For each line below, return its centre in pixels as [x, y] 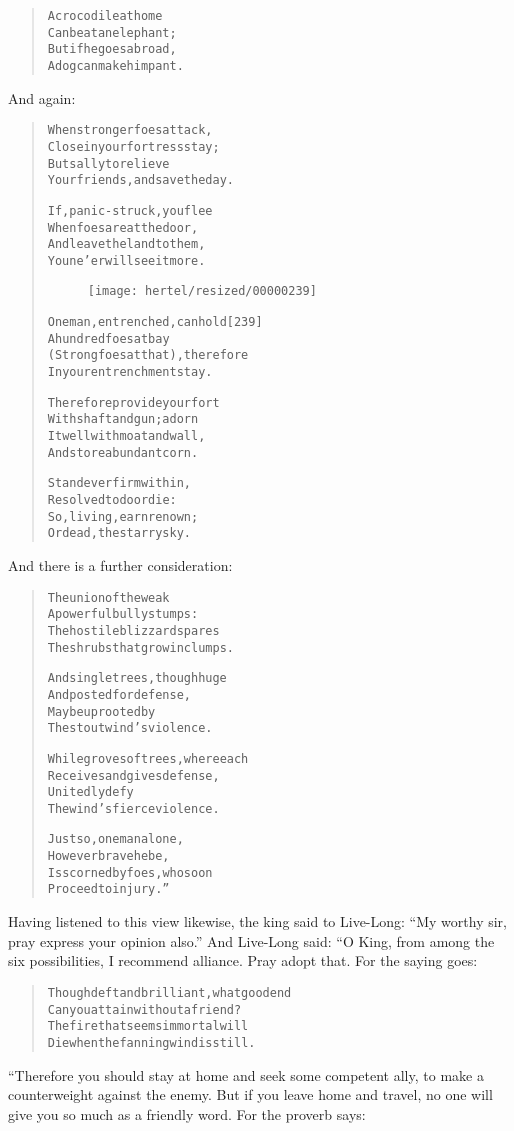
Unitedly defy [90, 792]
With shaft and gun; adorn [123, 419]
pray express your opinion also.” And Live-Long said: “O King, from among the [251, 940]
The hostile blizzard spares [133, 630]
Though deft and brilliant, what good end [169, 992]
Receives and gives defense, [133, 775]
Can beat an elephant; [112, 32]
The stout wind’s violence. [130, 728]
